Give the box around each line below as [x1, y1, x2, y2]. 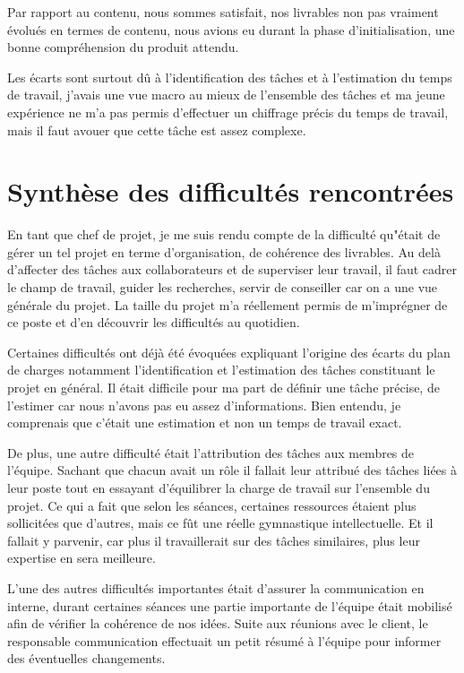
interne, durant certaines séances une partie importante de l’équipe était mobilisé [7, 596, 452, 615]
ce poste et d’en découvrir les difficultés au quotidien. [7, 313, 300, 332]
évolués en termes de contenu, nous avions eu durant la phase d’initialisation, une [7, 20, 455, 39]
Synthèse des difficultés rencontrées [7, 173, 454, 210]
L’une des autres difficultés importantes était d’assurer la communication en [7, 578, 425, 597]
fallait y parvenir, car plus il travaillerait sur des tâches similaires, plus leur [7, 531, 420, 549]
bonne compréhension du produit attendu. [7, 38, 239, 56]
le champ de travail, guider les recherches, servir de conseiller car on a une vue [7, 278, 438, 297]
